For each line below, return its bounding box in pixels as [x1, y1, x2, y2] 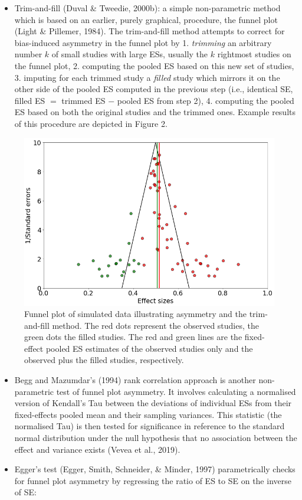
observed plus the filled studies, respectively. [24, 354, 184, 366]
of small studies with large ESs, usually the [51, 48, 208, 60]
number [14, 48, 42, 60]
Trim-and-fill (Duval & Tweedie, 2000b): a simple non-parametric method [14, 2, 281, 14]
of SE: [14, 486, 37, 498]
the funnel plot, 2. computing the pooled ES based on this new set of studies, [14, 59, 294, 71]
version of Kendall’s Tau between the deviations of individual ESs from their [14, 397, 292, 409]
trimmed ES [61, 94, 106, 106]
